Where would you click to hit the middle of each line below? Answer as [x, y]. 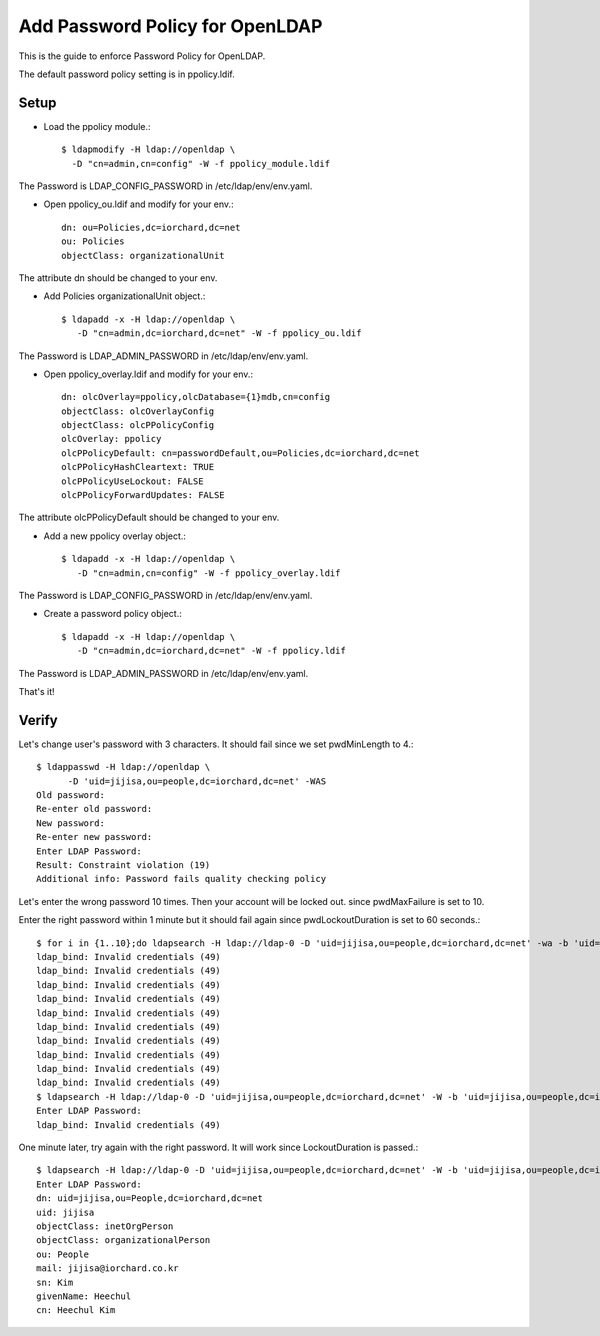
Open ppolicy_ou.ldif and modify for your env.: [138, 204]
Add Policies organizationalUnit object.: [124, 296]
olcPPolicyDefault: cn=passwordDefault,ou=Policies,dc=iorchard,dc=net [240, 453]
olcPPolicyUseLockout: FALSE [132, 481]
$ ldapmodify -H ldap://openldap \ [148, 149]
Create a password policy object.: [112, 614]
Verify [38, 720]
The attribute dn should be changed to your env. [118, 277]
